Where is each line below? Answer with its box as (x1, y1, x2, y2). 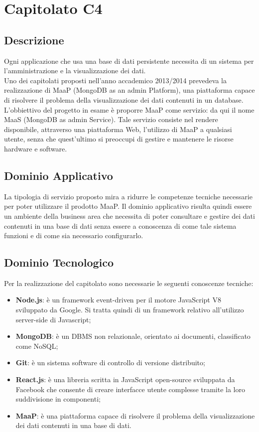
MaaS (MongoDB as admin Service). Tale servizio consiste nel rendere (4, 114, 218, 125)
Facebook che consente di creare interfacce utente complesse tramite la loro (15, 384, 246, 394)
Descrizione (4, 32, 64, 47)
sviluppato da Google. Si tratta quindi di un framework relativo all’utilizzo (15, 304, 244, 315)
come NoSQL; (15, 340, 58, 351)
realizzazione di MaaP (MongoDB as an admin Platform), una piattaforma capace (4, 85, 255, 95)
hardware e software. (4, 143, 67, 153)
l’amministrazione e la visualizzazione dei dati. (4, 65, 146, 76)
